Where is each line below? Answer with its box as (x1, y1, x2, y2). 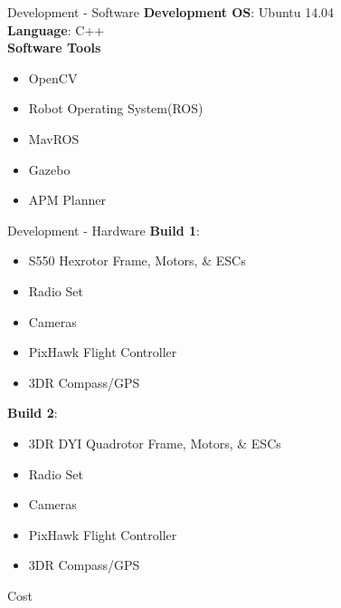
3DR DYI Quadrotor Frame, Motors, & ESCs (28, 433, 281, 452)
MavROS (28, 129, 80, 148)
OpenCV (28, 68, 78, 87)
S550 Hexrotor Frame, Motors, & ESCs (28, 251, 246, 270)
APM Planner (28, 190, 107, 209)
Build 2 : (7, 403, 58, 422)
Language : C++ (7, 20, 105, 39)
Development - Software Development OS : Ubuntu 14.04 (7, 3, 335, 21)
